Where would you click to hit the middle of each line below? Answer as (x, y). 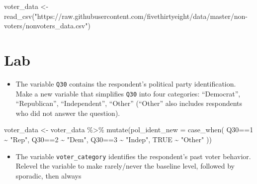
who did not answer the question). (68, 113)
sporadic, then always (48, 175)
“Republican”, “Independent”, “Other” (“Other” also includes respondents (129, 103)
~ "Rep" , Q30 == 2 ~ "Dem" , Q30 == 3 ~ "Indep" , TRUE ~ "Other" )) (108, 139)
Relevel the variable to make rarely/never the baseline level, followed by (125, 166)
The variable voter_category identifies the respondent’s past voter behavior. (133, 156)
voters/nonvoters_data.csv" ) (47, 26)
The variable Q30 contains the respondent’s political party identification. (126, 83)
